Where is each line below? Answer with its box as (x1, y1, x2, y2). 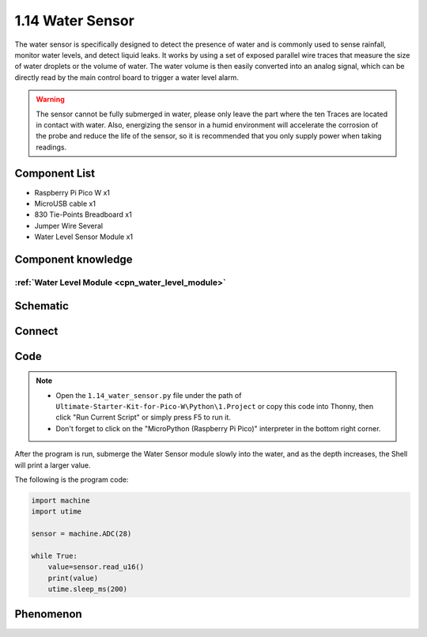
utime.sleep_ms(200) (47, 585, 128, 593)
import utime (31, 507, 82, 516)
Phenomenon (14, 608, 82, 621)
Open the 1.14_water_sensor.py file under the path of (55, 390, 242, 400)
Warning (36, 95, 65, 104)
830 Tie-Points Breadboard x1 (34, 210, 132, 219)
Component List (14, 167, 96, 180)
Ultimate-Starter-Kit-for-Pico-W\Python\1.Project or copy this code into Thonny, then (55, 401, 374, 411)
